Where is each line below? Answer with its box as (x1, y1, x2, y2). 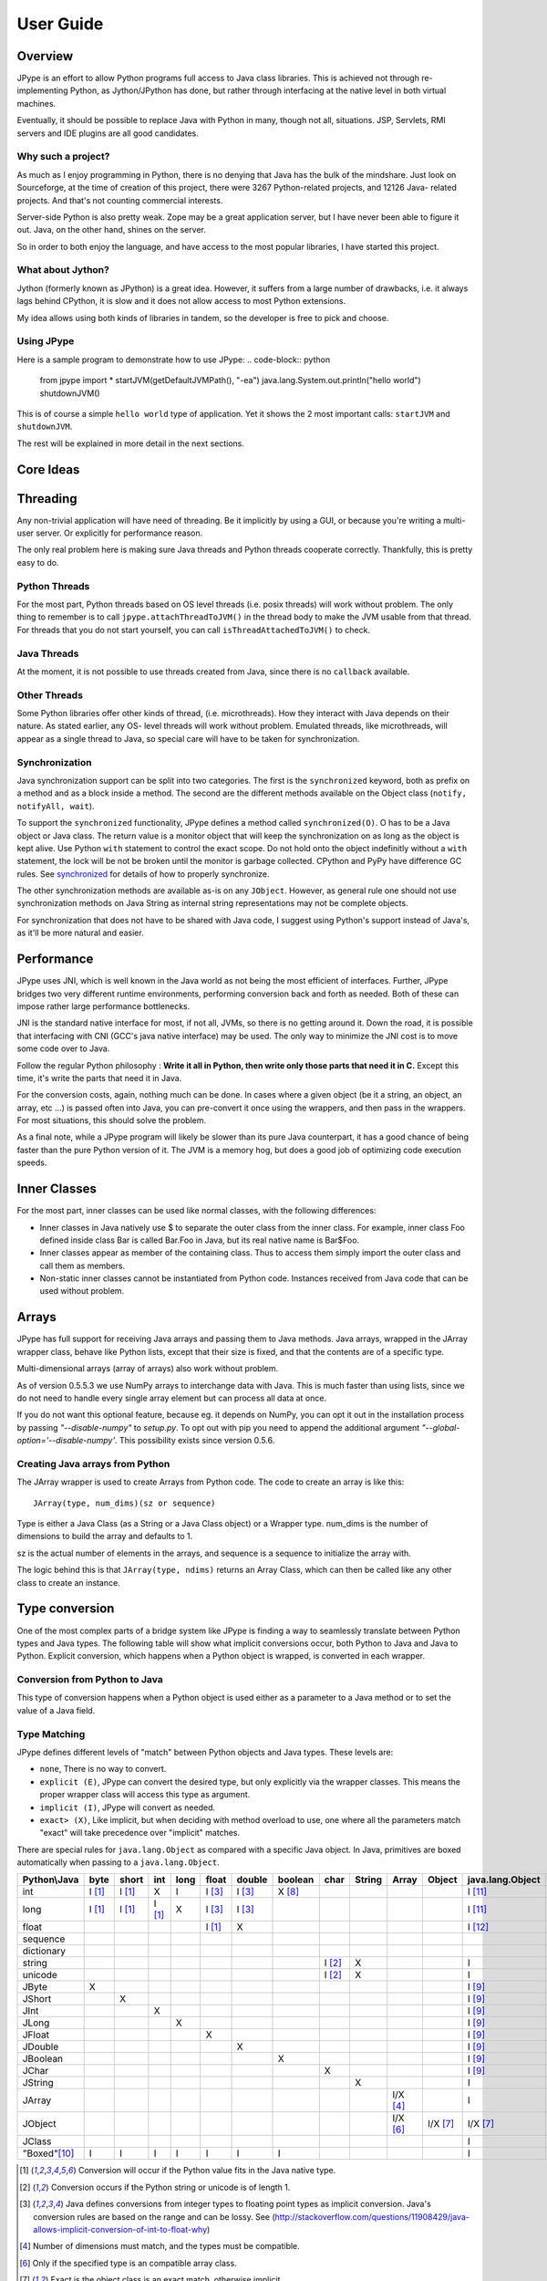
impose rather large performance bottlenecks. (16, 1000, 191, 1012)
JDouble (22, 2040, 59, 2053)
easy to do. (16, 557, 59, 568)
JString (22, 2077, 54, 2089)
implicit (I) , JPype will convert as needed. (39, 1802, 216, 1813)
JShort (22, 1993, 52, 2005)
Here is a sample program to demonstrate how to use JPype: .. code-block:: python (16, 354, 331, 365)
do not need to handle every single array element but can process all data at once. (16, 1392, 327, 1403)
